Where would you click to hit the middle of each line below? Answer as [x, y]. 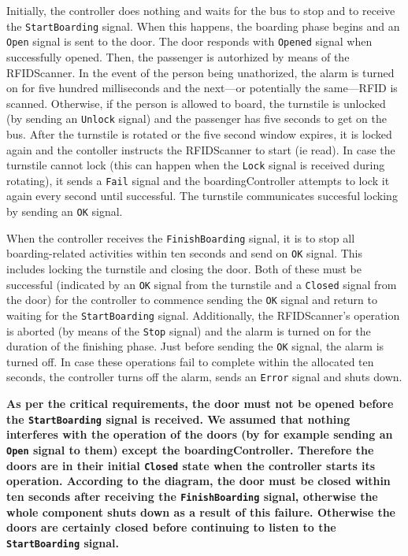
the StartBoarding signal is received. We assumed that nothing [178, 419]
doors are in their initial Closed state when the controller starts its [191, 465]
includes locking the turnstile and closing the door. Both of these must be [184, 269]
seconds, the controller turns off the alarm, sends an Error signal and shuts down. [204, 377]
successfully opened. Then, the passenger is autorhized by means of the [178, 56]
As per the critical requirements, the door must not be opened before [200, 404]
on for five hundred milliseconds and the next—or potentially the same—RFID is [202, 88]
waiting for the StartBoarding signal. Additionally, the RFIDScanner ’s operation [203, 315]
